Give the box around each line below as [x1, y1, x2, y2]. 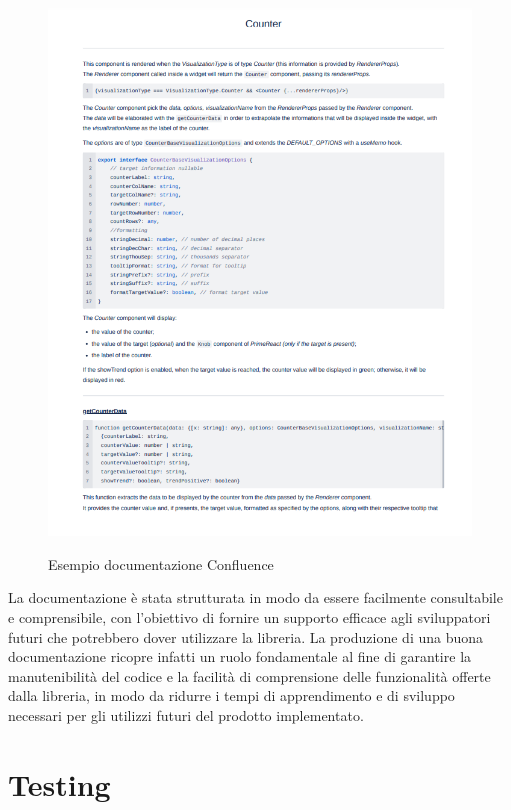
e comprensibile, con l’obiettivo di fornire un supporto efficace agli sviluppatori [8, 606, 491, 627]
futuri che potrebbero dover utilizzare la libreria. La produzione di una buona [8, 626, 484, 647]
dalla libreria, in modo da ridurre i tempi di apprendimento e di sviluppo [8, 685, 455, 706]
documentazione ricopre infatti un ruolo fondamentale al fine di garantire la [8, 646, 472, 667]
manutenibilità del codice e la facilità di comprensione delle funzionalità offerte [8, 665, 491, 686]
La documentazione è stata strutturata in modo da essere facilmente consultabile [8, 587, 503, 608]
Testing [8, 763, 111, 804]
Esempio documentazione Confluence [48, 553, 274, 574]
